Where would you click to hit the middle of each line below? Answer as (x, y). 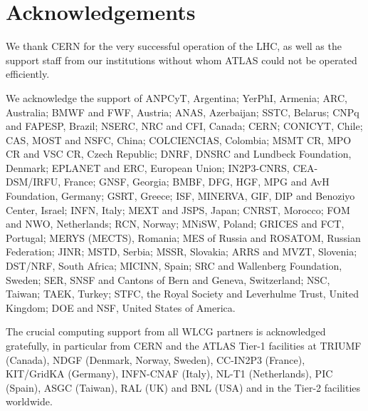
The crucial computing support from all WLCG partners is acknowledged (166, 331)
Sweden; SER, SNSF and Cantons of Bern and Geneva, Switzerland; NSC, (168, 279)
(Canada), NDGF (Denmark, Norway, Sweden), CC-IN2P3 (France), (156, 359)
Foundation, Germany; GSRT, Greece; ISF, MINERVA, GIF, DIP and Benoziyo (180, 196)
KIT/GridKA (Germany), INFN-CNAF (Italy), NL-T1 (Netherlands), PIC (169, 374)
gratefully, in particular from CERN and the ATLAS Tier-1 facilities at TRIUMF (184, 345)
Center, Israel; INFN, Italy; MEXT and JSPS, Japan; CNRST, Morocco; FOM (178, 209)
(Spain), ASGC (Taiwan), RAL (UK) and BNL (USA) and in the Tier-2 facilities (183, 387)
